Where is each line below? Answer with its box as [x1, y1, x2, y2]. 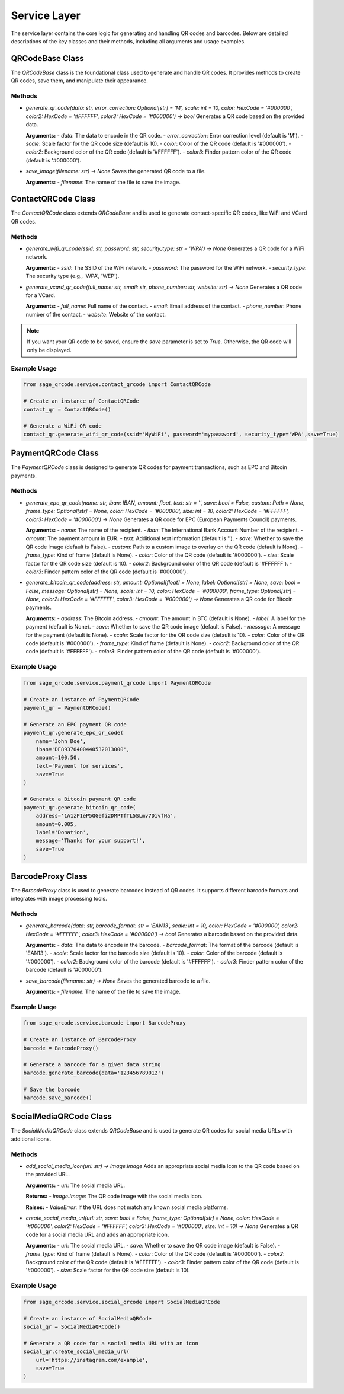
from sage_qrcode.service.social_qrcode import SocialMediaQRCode [23, 1299, 220, 1305]
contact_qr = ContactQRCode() [23, 406, 111, 413]
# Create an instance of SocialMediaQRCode [23, 1315, 152, 1322]
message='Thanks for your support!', [36, 837, 146, 844]
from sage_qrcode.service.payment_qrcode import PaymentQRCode [23, 680, 211, 686]
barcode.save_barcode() [23, 1094, 93, 1101]
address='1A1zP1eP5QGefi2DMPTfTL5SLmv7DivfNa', [36, 812, 177, 819]
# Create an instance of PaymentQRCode [23, 696, 139, 703]
